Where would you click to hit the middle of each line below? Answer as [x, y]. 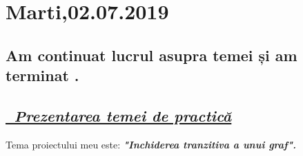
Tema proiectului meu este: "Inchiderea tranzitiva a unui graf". [151, 144]
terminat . [42, 75]
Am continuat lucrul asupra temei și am [151, 55]
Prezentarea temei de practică [123, 115]
